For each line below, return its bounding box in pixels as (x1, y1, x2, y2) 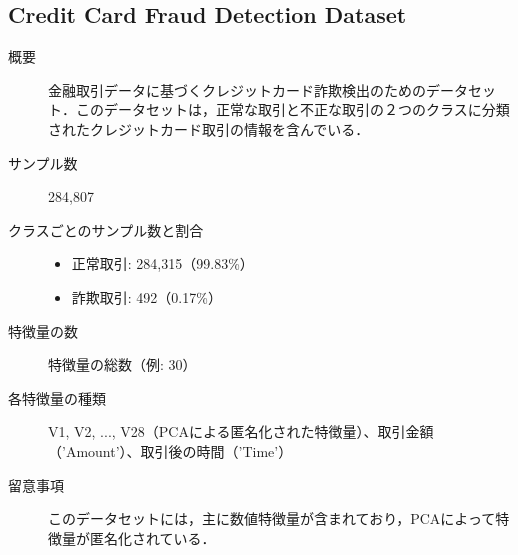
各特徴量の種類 (8, 387, 106, 408)
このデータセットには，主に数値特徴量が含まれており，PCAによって (48, 508, 496, 529)
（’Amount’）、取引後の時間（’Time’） (48, 440, 293, 461)
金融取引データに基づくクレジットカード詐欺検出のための (48, 79, 426, 100)
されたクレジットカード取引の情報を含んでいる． (48, 118, 370, 139)
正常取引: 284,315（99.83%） (71, 253, 254, 274)
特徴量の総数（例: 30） (48, 354, 197, 375)
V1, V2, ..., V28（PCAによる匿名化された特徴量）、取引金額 (48, 421, 434, 442)
